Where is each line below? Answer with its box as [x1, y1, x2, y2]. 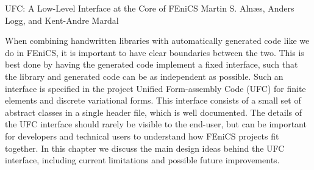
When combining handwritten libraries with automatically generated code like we [5, 34, 310, 47]
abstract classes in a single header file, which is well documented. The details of [5, 105, 302, 118]
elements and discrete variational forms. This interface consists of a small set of [5, 94, 301, 107]
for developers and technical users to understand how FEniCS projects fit [5, 129, 279, 142]
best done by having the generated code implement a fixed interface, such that [5, 58, 298, 71]
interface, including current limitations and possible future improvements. [5, 154, 280, 166]
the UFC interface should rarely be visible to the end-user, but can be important [5, 118, 307, 130]
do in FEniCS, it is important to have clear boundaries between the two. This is [5, 46, 304, 58]
